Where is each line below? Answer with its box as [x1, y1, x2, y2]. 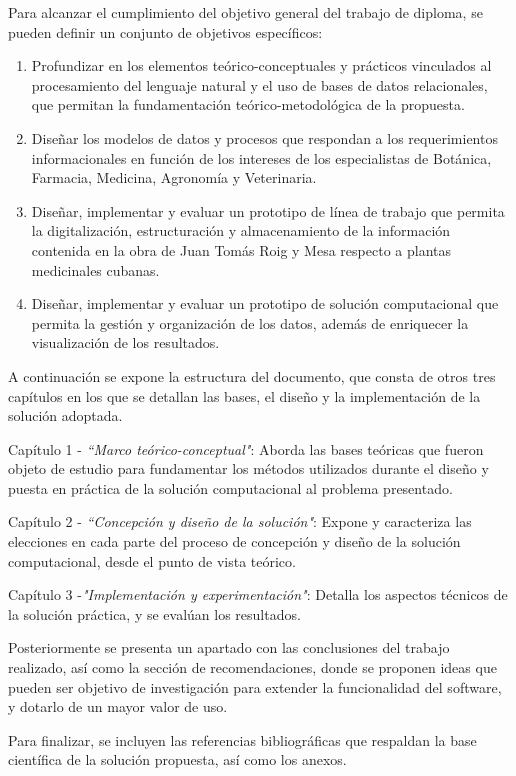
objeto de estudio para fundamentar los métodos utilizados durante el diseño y [8, 458, 489, 479]
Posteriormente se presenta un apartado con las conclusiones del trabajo [8, 637, 450, 658]
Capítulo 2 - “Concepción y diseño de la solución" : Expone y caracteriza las [8, 511, 472, 532]
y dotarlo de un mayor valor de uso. [8, 696, 228, 717]
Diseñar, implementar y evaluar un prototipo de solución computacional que [31, 293, 499, 314]
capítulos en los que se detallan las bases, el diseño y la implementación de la [8, 385, 481, 406]
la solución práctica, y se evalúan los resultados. [8, 603, 301, 624]
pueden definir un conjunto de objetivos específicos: [8, 21, 323, 42]
